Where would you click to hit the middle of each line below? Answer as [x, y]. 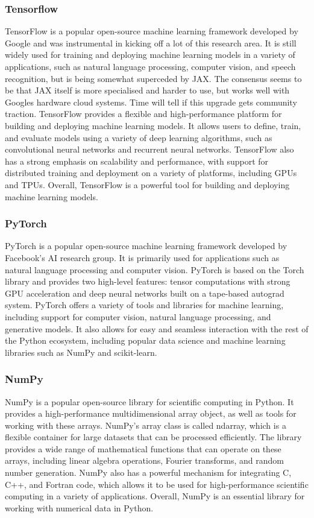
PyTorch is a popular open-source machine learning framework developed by [146, 246]
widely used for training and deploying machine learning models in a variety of [150, 55]
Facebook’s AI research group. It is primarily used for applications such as [142, 257]
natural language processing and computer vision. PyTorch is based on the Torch [155, 269]
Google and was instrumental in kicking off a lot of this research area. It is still [151, 43]
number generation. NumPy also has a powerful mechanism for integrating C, [148, 472]
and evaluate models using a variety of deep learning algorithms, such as [139, 137]
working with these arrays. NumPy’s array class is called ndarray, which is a [146, 425]
